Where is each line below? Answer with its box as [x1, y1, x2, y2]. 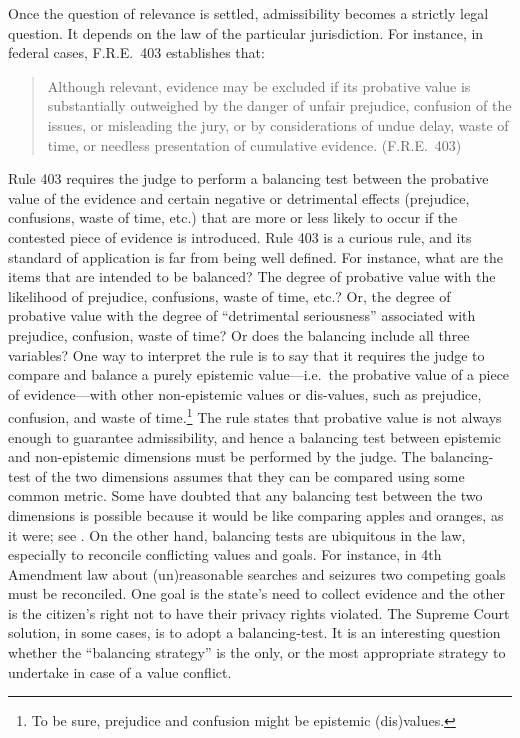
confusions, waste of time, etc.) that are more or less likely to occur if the [8, 207, 458, 228]
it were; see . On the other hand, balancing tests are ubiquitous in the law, [8, 524, 466, 545]
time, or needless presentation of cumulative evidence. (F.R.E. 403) [47, 134, 462, 155]
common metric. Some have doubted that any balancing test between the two [8, 485, 483, 506]
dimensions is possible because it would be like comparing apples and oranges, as [8, 504, 504, 525]
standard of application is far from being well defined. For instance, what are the [8, 246, 503, 267]
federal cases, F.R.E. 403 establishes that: [8, 42, 265, 63]
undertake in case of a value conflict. [8, 661, 232, 682]
